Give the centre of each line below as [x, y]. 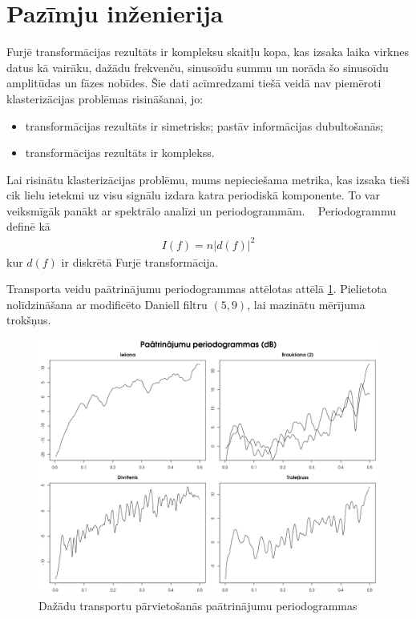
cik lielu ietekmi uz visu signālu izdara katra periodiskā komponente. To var [193, 195]
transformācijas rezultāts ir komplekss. [120, 153]
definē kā [28, 226]
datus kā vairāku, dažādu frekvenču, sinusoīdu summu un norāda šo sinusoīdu [198, 67]
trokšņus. [29, 320]
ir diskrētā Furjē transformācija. [140, 261]
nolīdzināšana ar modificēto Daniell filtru [107, 304]
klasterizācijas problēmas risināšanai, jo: [105, 98]
